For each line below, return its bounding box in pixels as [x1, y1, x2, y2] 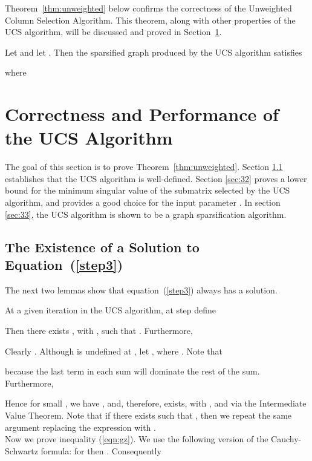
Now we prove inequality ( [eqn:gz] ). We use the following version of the [5, 433, 268, 445]
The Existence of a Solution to [5, 237, 200, 256]
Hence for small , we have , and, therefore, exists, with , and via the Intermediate [5, 397, 307, 410]
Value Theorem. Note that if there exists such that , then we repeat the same [5, 409, 292, 421]
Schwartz [5, 444, 38, 457]
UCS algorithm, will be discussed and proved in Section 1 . [5, 25, 222, 38]
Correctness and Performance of [5, 102, 279, 126]
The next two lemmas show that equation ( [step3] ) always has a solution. [5, 283, 278, 296]
